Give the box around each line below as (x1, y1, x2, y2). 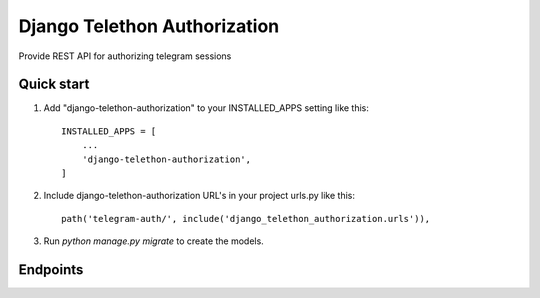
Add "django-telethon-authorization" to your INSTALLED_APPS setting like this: (43, 102, 370, 114)
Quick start (18, 76, 90, 93)
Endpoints (18, 261, 84, 278)
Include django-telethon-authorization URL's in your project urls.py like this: (43, 190, 355, 202)
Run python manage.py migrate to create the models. (43, 235, 264, 247)
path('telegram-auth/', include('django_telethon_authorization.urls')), (61, 213, 431, 224)
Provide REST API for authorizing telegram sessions (18, 50, 232, 62)
